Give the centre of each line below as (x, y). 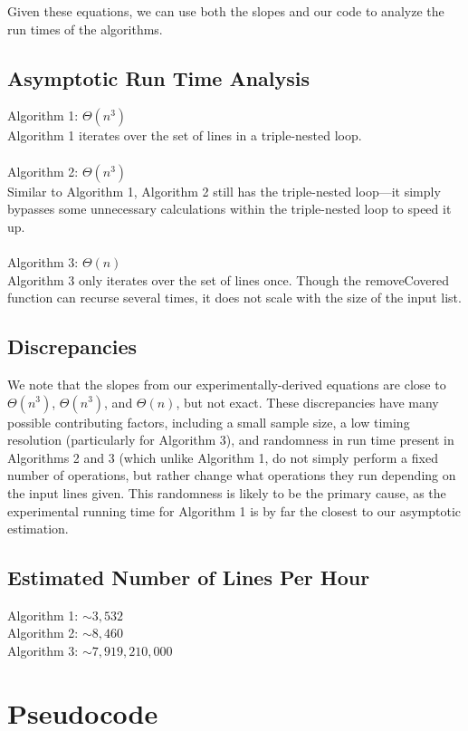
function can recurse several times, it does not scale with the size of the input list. (234, 298)
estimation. (38, 529)
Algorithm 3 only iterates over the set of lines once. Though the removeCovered (229, 279)
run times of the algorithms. (85, 29)
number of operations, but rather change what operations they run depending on (232, 475)
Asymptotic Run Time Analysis (159, 77)
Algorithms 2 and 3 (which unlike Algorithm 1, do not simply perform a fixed (223, 457)
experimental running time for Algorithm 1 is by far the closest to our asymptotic (234, 510)
